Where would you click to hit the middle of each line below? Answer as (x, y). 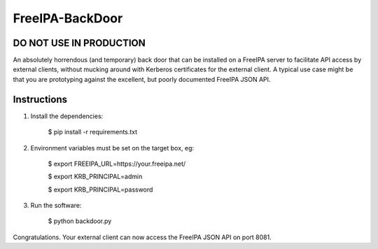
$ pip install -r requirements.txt (93, 132)
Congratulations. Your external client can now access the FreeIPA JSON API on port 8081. (142, 237)
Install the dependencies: (67, 116)
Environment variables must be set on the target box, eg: (112, 148)
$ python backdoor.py (80, 221)
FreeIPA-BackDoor (68, 18)
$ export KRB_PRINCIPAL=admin (95, 177)
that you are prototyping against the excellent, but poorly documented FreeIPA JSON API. (142, 79)
